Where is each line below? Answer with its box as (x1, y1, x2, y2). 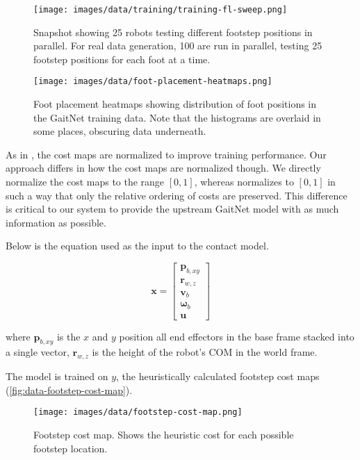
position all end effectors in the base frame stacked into (119, 329, 354, 343)
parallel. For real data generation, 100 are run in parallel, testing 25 (33, 38, 322, 53)
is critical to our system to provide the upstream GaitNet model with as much (6, 202, 339, 216)
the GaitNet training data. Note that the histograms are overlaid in (33, 110, 321, 124)
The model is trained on (6, 369, 108, 384)
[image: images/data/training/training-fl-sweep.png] (33, 5, 288, 15)
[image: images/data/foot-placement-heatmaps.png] (33, 76, 272, 87)
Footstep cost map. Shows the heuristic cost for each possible (33, 427, 294, 442)
